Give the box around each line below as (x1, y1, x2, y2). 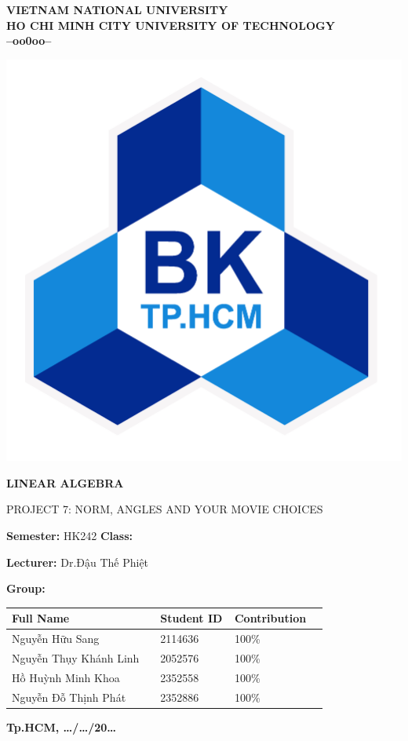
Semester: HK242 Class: (6, 527, 133, 544)
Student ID (160, 610, 223, 626)
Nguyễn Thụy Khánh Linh (12, 650, 140, 666)
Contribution (234, 610, 307, 626)
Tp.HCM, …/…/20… (6, 718, 117, 735)
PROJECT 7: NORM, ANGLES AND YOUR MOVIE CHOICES (6, 501, 323, 517)
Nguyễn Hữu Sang (12, 630, 100, 647)
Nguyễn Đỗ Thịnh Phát (12, 688, 126, 705)
